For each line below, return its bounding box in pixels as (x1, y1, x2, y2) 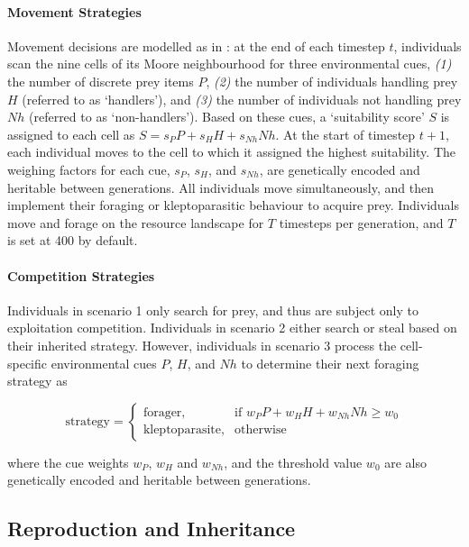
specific (7, 353, 48, 372)
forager (143, 406, 182, 419)
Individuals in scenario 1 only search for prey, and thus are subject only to (7, 300, 419, 319)
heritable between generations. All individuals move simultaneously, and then (7, 178, 434, 196)
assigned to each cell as (7, 124, 135, 143)
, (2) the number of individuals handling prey (206, 71, 458, 90)
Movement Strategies (7, 2, 142, 21)
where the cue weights (7, 452, 129, 471)
